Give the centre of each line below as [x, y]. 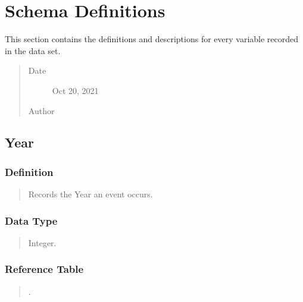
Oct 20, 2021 [75, 90]
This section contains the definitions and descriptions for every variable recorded [152, 39]
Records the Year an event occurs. [90, 194]
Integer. [42, 242]
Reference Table [44, 269]
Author [41, 110]
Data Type [31, 220]
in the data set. [33, 50]
